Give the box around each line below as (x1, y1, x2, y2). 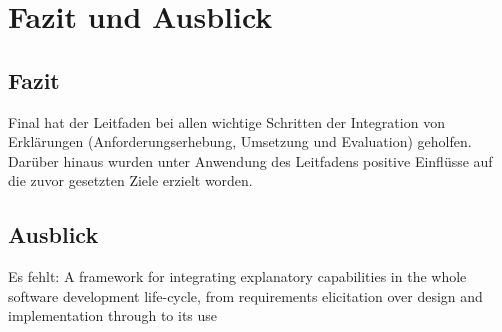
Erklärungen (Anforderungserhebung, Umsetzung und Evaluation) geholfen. (8, 131, 472, 152)
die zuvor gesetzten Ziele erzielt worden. (8, 170, 253, 191)
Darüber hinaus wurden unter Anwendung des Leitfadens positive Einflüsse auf (8, 150, 493, 171)
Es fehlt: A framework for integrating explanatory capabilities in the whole (8, 266, 467, 287)
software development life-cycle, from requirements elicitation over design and (8, 285, 483, 306)
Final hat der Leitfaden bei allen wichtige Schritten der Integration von (8, 111, 445, 132)
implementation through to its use (8, 305, 218, 326)
